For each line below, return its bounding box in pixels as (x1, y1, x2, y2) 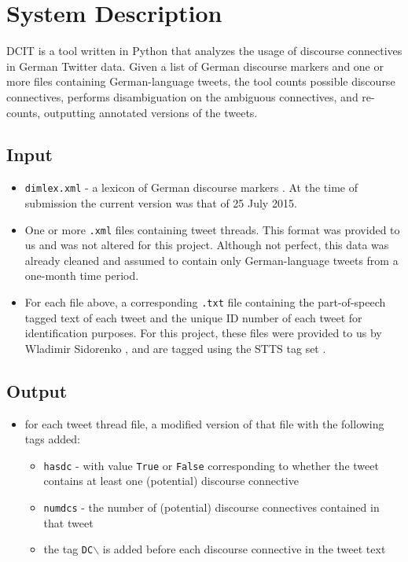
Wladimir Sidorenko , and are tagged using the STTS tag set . (24, 340, 326, 356)
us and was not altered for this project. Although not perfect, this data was (24, 237, 389, 253)
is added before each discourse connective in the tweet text (102, 541, 386, 557)
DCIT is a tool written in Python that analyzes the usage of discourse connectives (6, 42, 402, 59)
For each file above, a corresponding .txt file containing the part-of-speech (24, 293, 386, 310)
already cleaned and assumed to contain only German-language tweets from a (24, 252, 399, 268)
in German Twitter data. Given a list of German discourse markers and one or (6, 57, 384, 74)
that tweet (43, 514, 94, 531)
